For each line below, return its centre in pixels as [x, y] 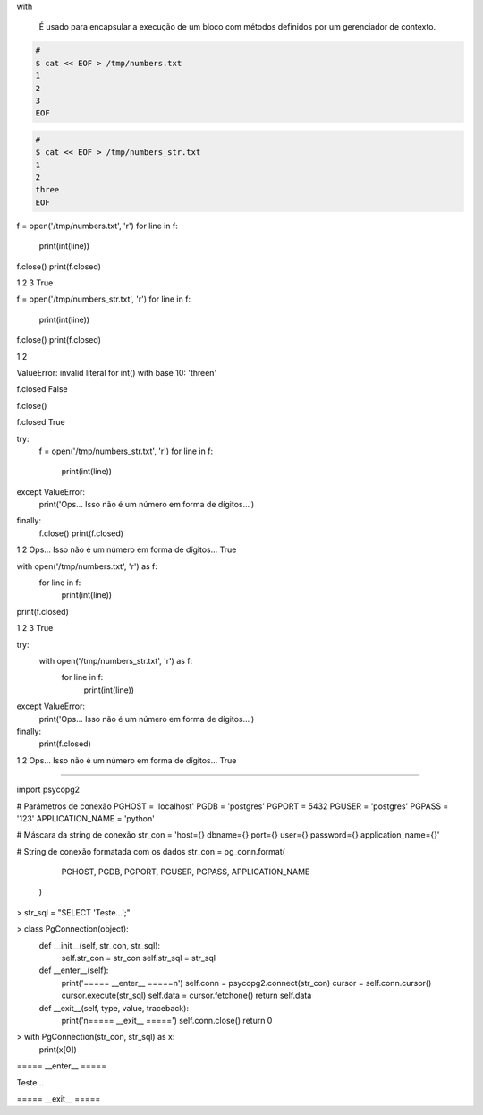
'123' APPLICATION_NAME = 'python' [86, 818]
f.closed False [42, 389]
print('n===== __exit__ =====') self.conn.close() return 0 [167, 1020]
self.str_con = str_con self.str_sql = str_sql [139, 958]
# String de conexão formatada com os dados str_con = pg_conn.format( [151, 851]
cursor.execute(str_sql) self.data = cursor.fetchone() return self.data [186, 996]
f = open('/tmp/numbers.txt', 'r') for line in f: [97, 226]
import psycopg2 [48, 790]
